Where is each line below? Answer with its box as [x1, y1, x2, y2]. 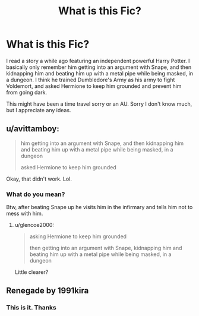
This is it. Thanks [6, 304, 56, 312]
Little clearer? [14, 268, 49, 276]
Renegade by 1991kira [6, 286, 89, 296]
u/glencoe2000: [14, 222, 55, 229]
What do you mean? [6, 190, 65, 198]
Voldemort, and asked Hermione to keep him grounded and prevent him [6, 82, 182, 90]
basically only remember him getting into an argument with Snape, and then [6, 64, 192, 71]
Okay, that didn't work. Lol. [6, 175, 72, 182]
